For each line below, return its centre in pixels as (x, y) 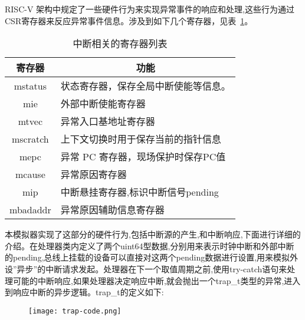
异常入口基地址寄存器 (108, 121)
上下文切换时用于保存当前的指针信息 (141, 139)
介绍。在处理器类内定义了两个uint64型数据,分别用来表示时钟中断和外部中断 (150, 245)
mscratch (30, 138)
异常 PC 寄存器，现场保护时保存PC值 (143, 157)
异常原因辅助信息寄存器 (112, 210)
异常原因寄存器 (94, 174)
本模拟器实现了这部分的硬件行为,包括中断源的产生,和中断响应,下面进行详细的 (153, 234)
